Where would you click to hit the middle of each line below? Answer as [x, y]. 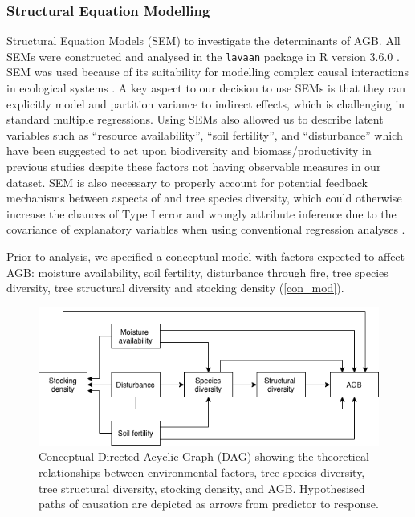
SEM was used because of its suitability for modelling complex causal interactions [207, 72]
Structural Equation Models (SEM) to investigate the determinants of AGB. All [203, 41]
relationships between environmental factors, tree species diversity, [202, 472]
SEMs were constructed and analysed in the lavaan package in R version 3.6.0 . [203, 56]
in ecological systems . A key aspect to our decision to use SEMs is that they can [206, 88]
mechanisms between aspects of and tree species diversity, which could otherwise [204, 198]
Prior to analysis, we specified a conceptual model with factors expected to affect [206, 256]
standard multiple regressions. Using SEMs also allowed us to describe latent [195, 119]
